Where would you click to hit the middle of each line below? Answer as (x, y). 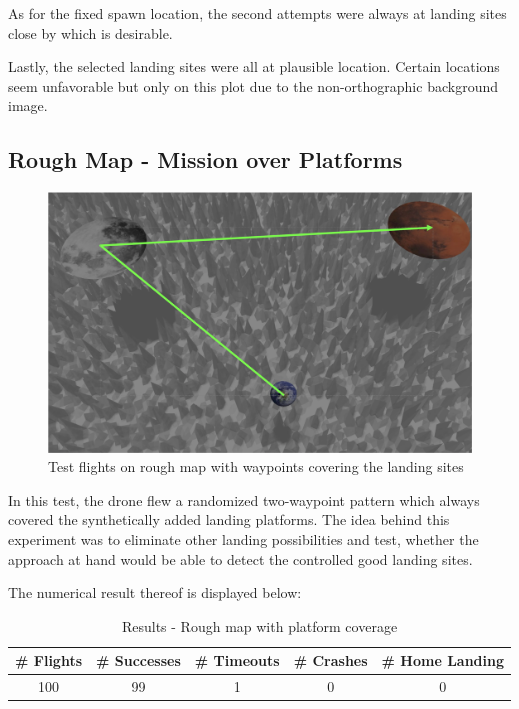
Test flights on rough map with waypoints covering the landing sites (256, 466)
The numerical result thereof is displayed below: (155, 592)
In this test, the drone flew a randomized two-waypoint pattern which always (244, 499)
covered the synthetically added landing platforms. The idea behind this (229, 519)
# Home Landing (443, 660)
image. (28, 105)
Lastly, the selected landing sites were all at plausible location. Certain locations (254, 66)
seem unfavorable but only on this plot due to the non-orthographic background (253, 85)
